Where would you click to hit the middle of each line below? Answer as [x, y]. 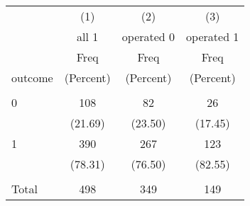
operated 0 [148, 36]
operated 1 [213, 36]
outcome [32, 78]
